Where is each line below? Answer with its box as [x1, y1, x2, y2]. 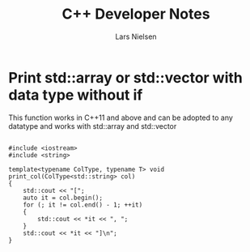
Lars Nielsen [115, 32, 157, 41]
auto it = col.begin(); [23, 194, 104, 202]
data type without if [8, 86, 143, 104]
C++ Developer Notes [61, 5, 210, 23]
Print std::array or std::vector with [8, 68, 243, 87]
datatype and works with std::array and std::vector [8, 121, 177, 130]
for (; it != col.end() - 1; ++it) [23, 200, 143, 209]
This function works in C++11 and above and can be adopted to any [8, 113, 233, 122]
